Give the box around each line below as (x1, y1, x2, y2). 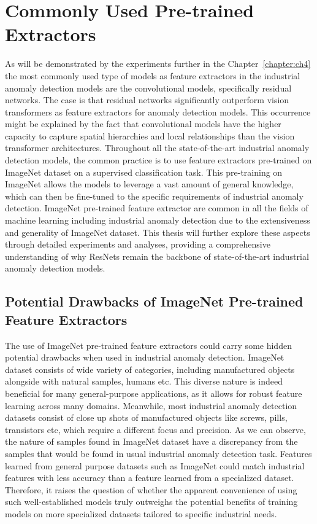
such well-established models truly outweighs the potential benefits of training (5, 495, 298, 508)
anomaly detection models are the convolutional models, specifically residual (5, 81, 292, 94)
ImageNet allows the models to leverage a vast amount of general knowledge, (5, 178, 294, 190)
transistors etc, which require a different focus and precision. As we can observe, (5, 423, 306, 436)
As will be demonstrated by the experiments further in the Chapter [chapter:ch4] (5, 57, 311, 70)
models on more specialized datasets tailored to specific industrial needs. (5, 507, 277, 520)
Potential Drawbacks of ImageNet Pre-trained (5, 292, 304, 311)
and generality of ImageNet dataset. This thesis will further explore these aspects (5, 225, 310, 238)
